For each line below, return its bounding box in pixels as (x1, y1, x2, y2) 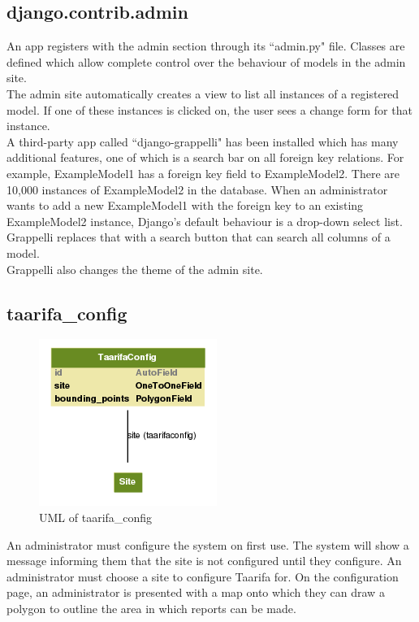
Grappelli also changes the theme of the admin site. (6, 260, 263, 277)
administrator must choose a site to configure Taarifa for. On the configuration (6, 568, 399, 585)
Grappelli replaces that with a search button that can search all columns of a (6, 228, 391, 246)
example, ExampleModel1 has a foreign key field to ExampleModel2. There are (6, 164, 400, 181)
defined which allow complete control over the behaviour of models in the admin (6, 53, 406, 70)
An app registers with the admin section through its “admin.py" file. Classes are (6, 37, 405, 54)
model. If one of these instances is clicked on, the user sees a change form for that (6, 101, 413, 118)
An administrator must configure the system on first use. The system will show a (6, 536, 409, 553)
